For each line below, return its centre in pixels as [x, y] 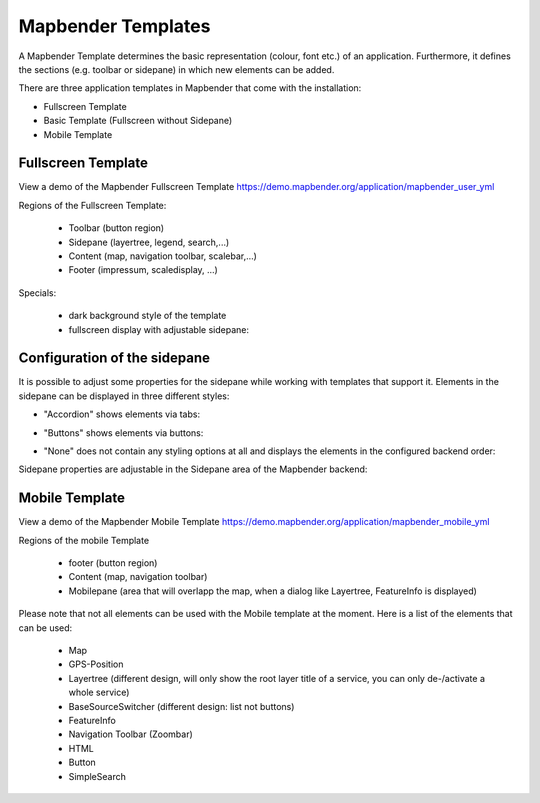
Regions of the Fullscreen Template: [92, 205]
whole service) [99, 692]
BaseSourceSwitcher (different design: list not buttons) [181, 706]
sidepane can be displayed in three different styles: [124, 396]
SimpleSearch [97, 776]
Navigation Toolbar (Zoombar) [131, 734]
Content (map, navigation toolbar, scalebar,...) [162, 256]
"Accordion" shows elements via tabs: [121, 414]
